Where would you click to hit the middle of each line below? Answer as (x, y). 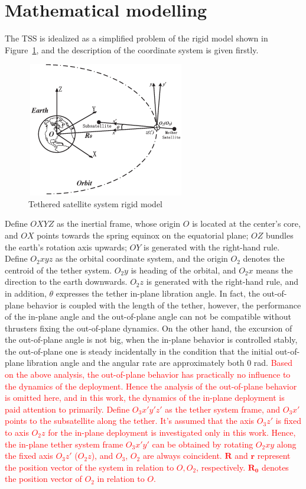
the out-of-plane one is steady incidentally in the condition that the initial (139, 351)
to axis (17, 432)
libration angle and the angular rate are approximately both (136, 363)
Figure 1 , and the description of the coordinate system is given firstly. (132, 49)
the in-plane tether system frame (64, 444)
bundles (279, 235)
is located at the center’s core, (246, 223)
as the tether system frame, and (223, 409)
